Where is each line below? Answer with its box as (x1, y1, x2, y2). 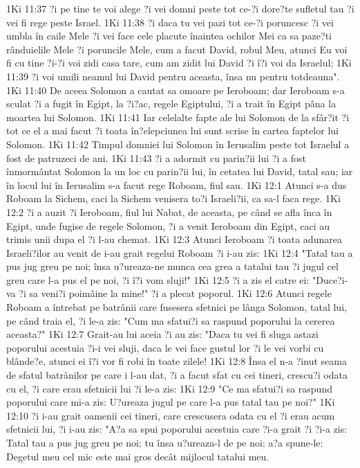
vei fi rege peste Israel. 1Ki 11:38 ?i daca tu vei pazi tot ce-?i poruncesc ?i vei (6, 15, 334, 29)
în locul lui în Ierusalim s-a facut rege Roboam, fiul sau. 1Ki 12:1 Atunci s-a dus (6, 177, 347, 192)
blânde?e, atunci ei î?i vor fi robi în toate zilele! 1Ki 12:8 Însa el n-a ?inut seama (6, 354, 347, 368)
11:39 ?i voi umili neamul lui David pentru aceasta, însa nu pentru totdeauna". (6, 69, 340, 83)
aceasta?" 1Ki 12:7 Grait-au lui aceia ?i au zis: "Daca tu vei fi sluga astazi (6, 327, 319, 341)
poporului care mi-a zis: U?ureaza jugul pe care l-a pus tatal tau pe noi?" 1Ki (6, 395, 335, 409)
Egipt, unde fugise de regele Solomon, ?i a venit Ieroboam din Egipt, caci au (6, 218, 330, 233)
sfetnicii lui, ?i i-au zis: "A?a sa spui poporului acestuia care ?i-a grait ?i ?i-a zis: (6, 422, 348, 436)
